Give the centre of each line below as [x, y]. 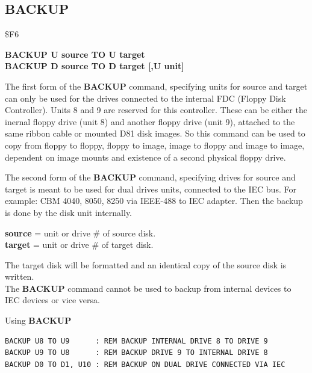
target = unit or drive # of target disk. [79, 245]
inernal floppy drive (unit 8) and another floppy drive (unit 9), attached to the [150, 121]
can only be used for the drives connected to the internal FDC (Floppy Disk [145, 98]
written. [20, 276]
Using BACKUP [38, 320]
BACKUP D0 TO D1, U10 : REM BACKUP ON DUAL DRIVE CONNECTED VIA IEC [145, 364]
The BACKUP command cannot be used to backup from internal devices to [148, 288]
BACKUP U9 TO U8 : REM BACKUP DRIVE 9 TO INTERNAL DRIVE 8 [136, 353]
